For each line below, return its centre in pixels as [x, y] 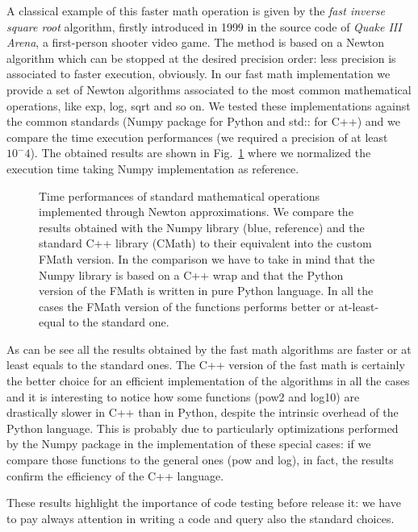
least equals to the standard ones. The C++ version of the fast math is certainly [206, 365]
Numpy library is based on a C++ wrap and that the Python [191, 274]
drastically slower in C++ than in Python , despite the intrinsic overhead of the [203, 412]
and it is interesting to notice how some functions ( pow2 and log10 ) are [183, 396]
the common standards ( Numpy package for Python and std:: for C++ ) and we [203, 121]
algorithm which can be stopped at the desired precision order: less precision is [201, 58]
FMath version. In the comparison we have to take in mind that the [207, 258]
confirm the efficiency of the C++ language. [115, 475]
